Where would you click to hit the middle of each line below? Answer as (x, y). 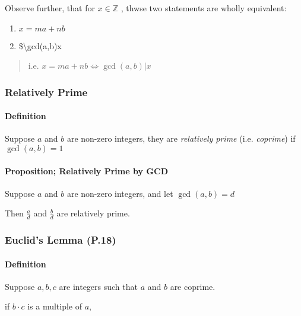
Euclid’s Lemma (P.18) (61, 240)
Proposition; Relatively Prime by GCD (86, 170)
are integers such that (98, 286)
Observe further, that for (50, 8)
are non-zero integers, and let (120, 193)
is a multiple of (55, 306)
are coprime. (193, 286)
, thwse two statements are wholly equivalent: (204, 8)
